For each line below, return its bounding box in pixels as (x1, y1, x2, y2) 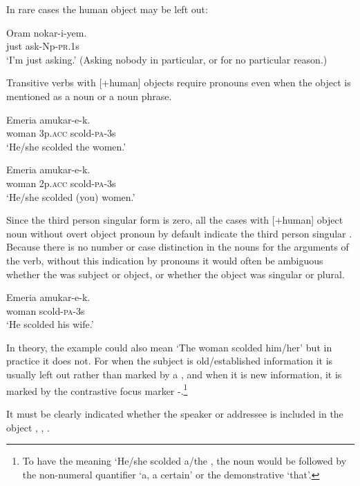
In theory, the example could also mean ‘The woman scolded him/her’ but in (6, 340, 332, 354)
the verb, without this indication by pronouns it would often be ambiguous (6, 253, 323, 267)
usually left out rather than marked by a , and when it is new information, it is (6, 367, 342, 382)
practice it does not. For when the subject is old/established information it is (6, 353, 333, 368)
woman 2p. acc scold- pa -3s (6, 175, 116, 190)
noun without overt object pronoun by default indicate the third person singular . (6, 226, 352, 240)
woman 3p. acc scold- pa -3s (6, 126, 116, 140)
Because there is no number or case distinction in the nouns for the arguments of (6, 240, 349, 254)
